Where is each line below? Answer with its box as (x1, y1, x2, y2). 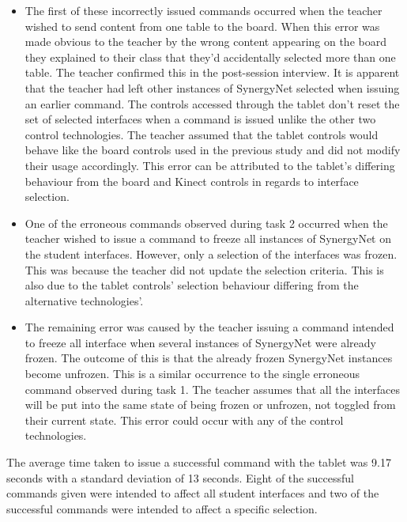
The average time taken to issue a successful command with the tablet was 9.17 (6, 454, 391, 471)
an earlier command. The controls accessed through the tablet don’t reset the (24, 95, 400, 112)
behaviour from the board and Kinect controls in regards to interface (24, 172, 359, 189)
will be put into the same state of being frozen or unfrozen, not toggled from (24, 396, 396, 413)
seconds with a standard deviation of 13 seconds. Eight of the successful (6, 469, 354, 486)
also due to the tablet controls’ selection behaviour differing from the (24, 277, 359, 293)
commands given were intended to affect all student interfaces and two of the (6, 485, 379, 501)
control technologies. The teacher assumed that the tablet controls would (24, 126, 379, 142)
